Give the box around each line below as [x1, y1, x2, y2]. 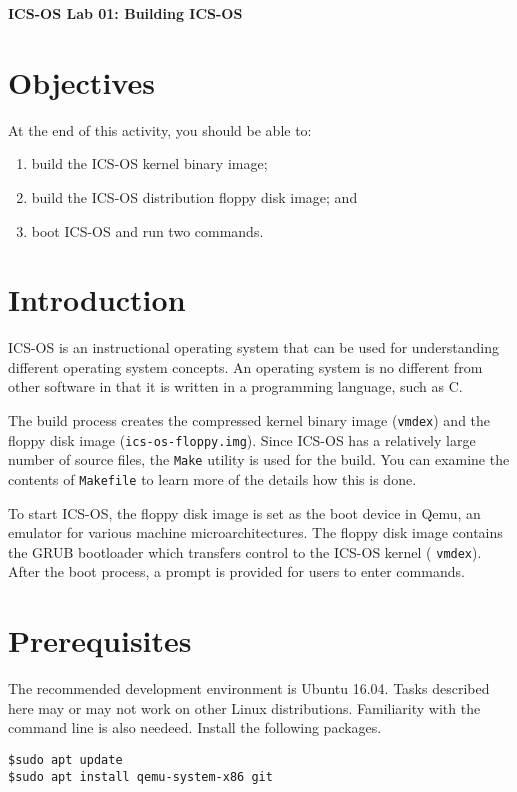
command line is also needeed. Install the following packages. [8, 717, 382, 738]
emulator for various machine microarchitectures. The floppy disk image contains [8, 522, 503, 543]
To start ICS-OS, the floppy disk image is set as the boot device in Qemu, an [8, 502, 481, 523]
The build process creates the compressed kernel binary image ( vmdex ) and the [8, 410, 491, 430]
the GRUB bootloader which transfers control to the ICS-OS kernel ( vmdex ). [8, 541, 482, 562]
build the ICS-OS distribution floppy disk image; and [31, 186, 358, 207]
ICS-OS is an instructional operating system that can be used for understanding [8, 337, 500, 358]
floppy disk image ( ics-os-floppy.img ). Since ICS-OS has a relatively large [8, 429, 476, 450]
